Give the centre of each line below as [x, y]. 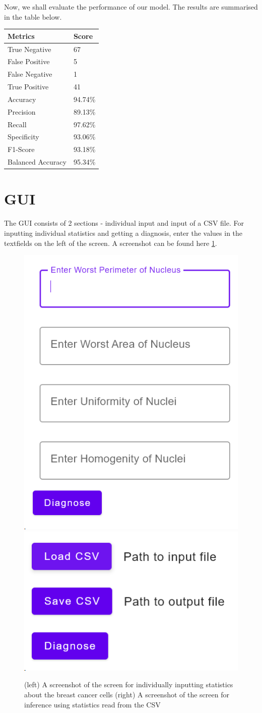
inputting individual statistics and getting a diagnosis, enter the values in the [123, 233]
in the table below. [33, 16]
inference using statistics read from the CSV [92, 704]
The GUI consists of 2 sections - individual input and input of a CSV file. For [124, 223]
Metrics [21, 36]
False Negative [30, 74]
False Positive [29, 61]
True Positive [28, 87]
